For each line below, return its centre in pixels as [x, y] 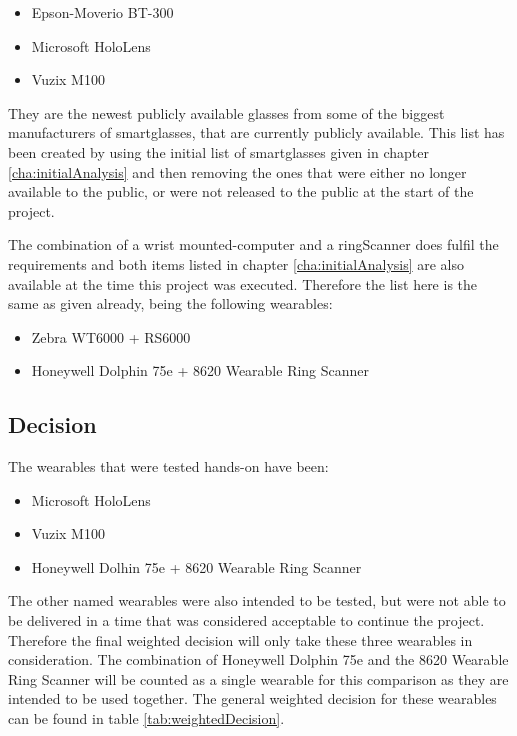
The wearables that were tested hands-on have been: [168, 466]
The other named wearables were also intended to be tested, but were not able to [257, 600]
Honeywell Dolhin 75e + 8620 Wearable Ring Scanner [196, 566]
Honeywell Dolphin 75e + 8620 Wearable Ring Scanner [200, 370]
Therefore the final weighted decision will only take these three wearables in [240, 639]
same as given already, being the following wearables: [170, 303]
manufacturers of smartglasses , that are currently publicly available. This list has [256, 132]
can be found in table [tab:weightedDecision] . [146, 718]
